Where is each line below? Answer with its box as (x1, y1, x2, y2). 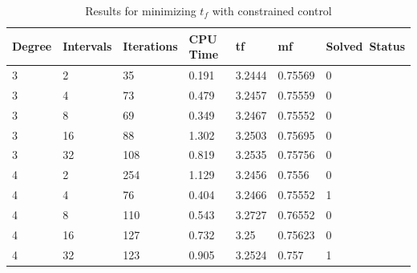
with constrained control (212, 2, 332, 18)
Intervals (63, 38, 112, 55)
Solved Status (326, 38, 405, 55)
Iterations (123, 38, 178, 55)
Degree (12, 38, 52, 55)
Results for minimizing (85, 2, 196, 18)
